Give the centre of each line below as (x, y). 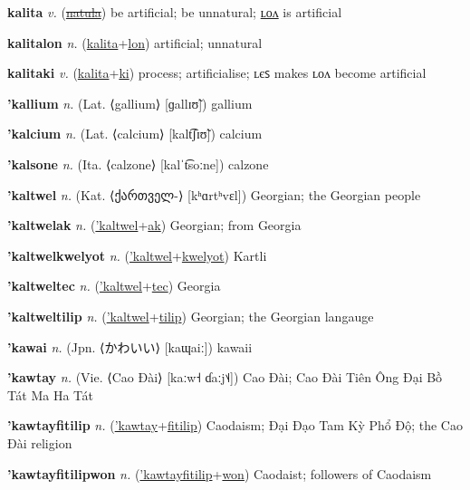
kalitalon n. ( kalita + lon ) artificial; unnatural (135, 42)
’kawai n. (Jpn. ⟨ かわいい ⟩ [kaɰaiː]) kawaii (130, 346)
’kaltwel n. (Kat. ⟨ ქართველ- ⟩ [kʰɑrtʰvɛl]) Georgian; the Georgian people (214, 194)
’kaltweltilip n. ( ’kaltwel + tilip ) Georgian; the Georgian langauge (191, 316)
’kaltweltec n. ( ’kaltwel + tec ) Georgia (114, 286)
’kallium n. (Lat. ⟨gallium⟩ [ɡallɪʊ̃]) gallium (130, 103)
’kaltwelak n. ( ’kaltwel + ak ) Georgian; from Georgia (154, 225)
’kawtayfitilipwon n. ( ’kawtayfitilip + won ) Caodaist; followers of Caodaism (220, 473)
